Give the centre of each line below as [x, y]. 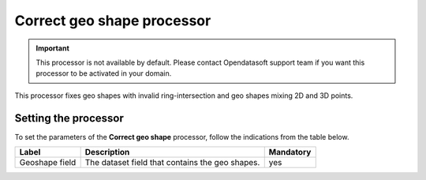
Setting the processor [69, 118]
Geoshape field [48, 163]
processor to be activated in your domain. [104, 73]
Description [107, 152]
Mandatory [290, 152]
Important [53, 48]
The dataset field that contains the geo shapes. [172, 163]
